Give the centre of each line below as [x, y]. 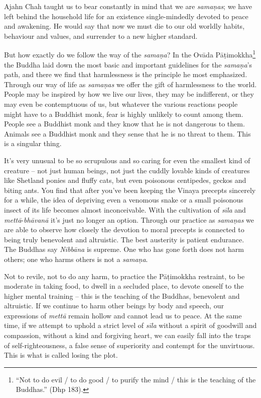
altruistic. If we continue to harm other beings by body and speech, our [114, 306]
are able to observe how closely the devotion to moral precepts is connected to [124, 229]
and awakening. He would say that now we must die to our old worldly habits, [124, 26]
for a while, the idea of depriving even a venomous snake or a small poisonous [124, 200]
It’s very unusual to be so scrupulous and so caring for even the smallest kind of [127, 160]
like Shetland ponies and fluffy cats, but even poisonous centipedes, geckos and [125, 180]
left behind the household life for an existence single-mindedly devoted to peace [126, 16]
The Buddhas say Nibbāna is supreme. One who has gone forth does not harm [124, 249]
